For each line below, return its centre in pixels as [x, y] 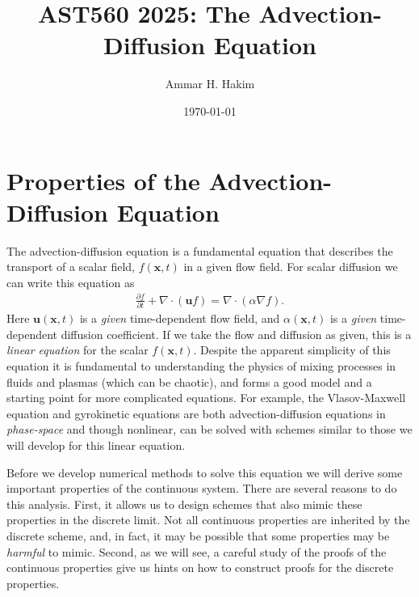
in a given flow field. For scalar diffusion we [291, 267]
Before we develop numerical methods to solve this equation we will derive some [205, 472]
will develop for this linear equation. [96, 445]
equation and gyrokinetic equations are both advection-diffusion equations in [196, 413]
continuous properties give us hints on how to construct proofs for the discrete [200, 567]
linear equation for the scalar [78, 350]
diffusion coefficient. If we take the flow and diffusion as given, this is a [236, 334]
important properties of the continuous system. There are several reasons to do [202, 488]
